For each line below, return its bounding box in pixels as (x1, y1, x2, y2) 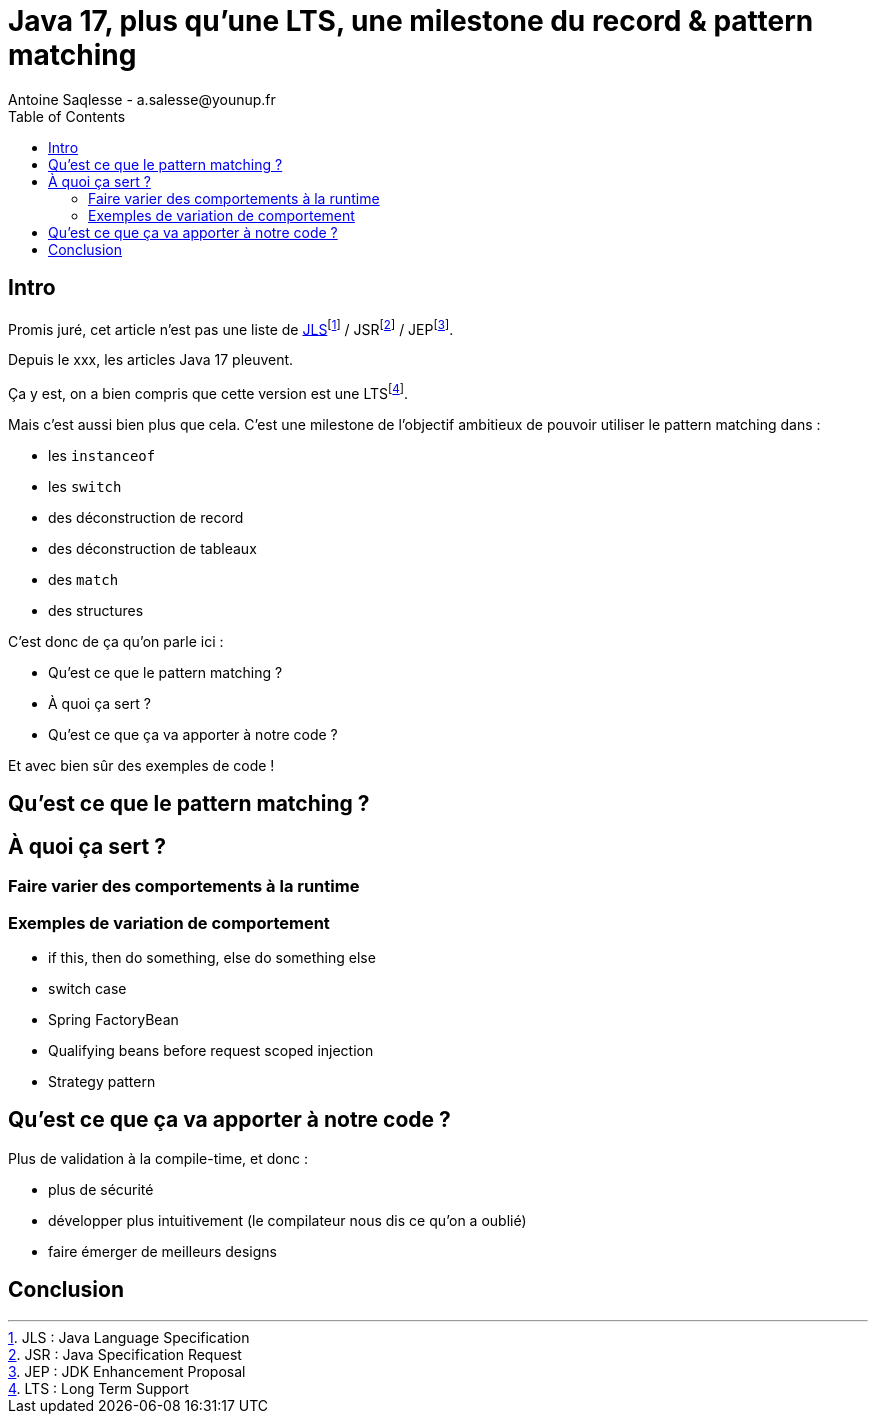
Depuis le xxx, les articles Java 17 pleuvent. (8, 351, 294, 369)
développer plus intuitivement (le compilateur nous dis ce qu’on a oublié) (48, 1211, 527, 1229)
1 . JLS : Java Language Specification (8, 1328, 250, 1346)
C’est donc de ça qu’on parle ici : (8, 632, 224, 650)
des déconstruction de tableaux (48, 539, 257, 557)
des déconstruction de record (48, 508, 244, 526)
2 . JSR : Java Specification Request (8, 1345, 242, 1363)
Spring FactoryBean (48, 1010, 179, 1028)
